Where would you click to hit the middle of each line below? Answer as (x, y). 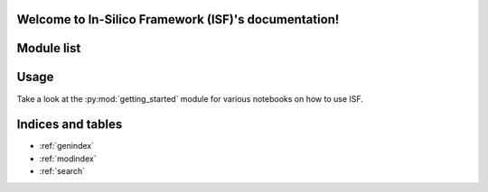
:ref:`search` (62, 171)
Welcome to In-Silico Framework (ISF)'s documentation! (178, 19)
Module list (49, 48)
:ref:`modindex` (68, 159)
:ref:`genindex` (67, 146)
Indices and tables (70, 125)
